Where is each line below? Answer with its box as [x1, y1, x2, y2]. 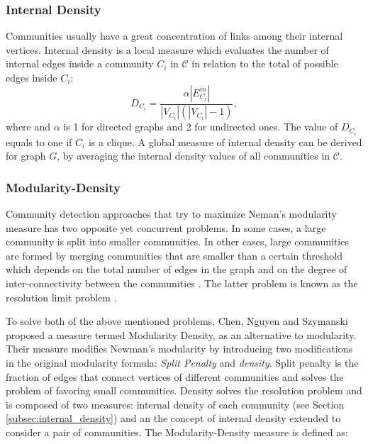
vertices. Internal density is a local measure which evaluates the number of [6, 42, 329, 57]
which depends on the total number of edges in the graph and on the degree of [6, 262, 347, 277]
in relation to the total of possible [191, 56, 338, 71]
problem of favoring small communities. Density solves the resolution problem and [6, 383, 362, 398]
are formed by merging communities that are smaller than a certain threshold [6, 248, 342, 262]
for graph [6, 148, 46, 163]
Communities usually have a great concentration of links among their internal [6, 28, 343, 43]
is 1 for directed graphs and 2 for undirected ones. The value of [63, 119, 338, 134]
